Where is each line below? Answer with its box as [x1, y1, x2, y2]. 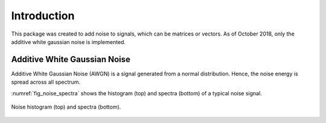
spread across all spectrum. [11, 78, 81, 86]
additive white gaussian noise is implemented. [11, 38, 126, 45]
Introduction [11, 9, 75, 22]
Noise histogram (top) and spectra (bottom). [11, 103, 121, 111]
